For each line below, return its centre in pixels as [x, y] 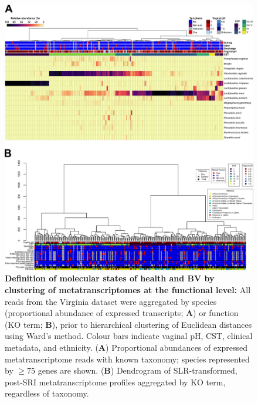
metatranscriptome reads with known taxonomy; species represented [127, 359]
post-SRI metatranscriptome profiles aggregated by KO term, [115, 382]
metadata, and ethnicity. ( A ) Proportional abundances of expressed [126, 347]
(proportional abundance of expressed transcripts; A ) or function [122, 313]
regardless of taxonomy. [47, 393]
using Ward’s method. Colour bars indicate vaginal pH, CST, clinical [129, 336]
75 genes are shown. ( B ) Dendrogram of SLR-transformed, [132, 370]
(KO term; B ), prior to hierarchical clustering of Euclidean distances [128, 324]
